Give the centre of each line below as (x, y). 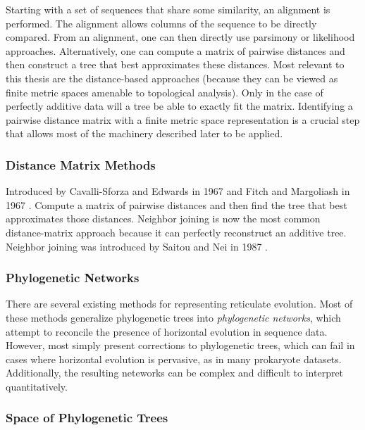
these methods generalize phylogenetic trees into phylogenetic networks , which (173, 317)
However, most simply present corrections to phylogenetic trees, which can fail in (180, 345)
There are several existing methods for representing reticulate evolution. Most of (179, 304)
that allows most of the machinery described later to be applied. (144, 133)
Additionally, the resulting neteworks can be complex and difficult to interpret (175, 373)
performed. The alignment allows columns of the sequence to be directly (161, 23)
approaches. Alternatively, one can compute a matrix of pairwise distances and (175, 50)
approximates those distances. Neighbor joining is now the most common (163, 219)
